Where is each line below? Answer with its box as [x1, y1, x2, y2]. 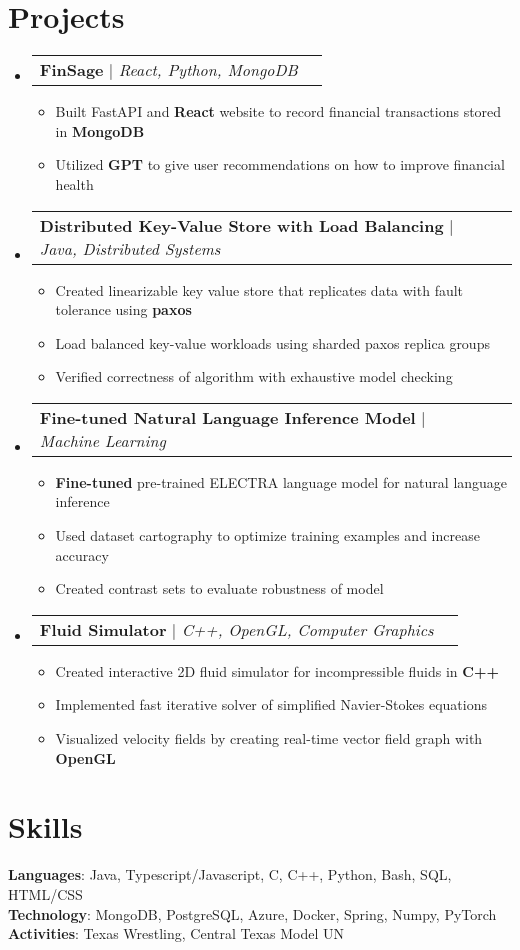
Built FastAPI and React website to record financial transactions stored [55, 101, 502, 122]
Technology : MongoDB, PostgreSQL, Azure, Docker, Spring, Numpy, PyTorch [8, 903, 497, 924]
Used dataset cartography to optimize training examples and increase [55, 525, 480, 546]
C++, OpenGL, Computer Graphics [181, 617, 434, 641]
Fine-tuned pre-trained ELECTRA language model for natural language [55, 471, 508, 492]
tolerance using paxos [55, 299, 192, 320]
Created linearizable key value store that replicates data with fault [55, 279, 464, 300]
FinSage [39, 58, 104, 82]
